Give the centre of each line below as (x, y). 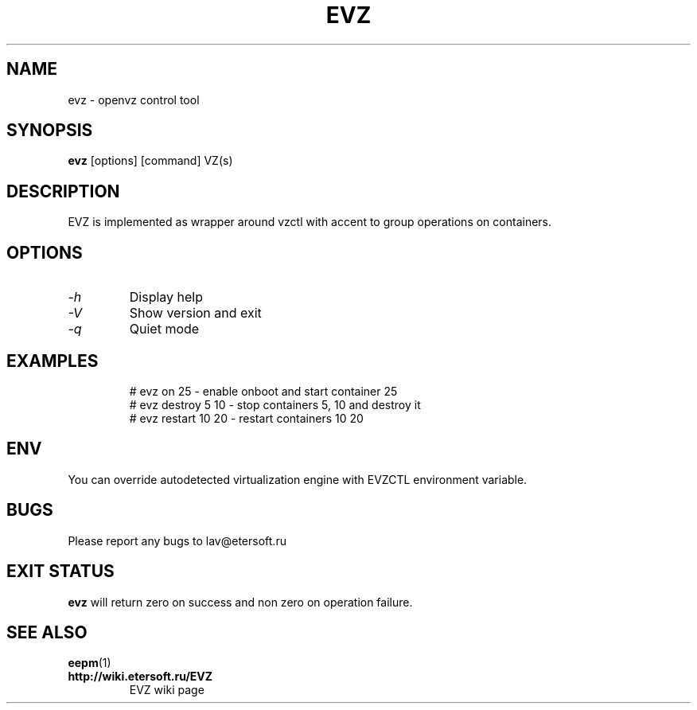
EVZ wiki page (167, 690)
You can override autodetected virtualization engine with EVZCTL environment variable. (298, 479)
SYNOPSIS (50, 131)
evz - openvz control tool (134, 99)
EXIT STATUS (60, 572)
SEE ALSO (47, 632)
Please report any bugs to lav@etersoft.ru (177, 540)
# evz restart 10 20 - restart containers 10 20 (246, 418)
